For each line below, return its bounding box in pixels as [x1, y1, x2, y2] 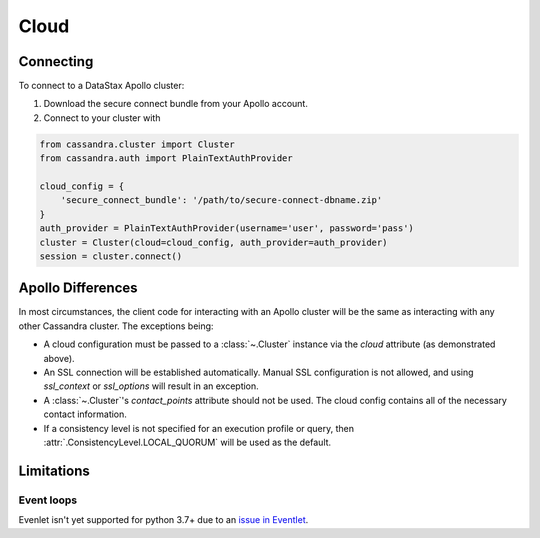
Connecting [18, 53, 94, 70]
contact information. [43, 408, 127, 420]
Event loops [18, 493, 78, 507]
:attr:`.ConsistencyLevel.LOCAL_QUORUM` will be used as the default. [43, 436, 332, 448]
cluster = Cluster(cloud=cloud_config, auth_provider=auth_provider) [39, 236, 388, 248]
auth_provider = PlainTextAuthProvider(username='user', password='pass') [39, 223, 415, 234]
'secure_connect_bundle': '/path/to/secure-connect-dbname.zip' [60, 195, 383, 206]
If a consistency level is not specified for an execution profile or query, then [43, 422, 355, 434]
